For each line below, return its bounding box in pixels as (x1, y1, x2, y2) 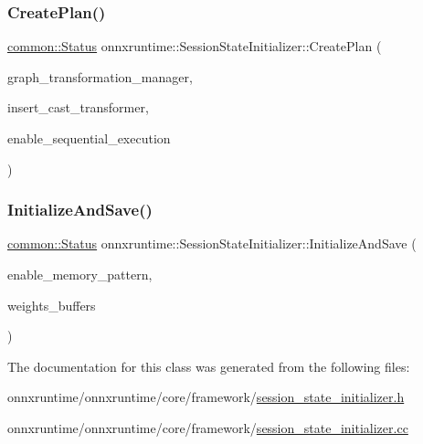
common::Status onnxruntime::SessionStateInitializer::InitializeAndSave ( (7, 234, 417, 253)
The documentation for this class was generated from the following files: (7, 356, 410, 375)
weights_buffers (7, 295, 96, 314)
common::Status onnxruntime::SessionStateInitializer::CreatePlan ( (7, 37, 382, 56)
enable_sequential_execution (7, 129, 171, 147)
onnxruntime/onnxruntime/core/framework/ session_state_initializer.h (7, 387, 405, 407)
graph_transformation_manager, (7, 67, 193, 86)
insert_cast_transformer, (7, 98, 149, 117)
